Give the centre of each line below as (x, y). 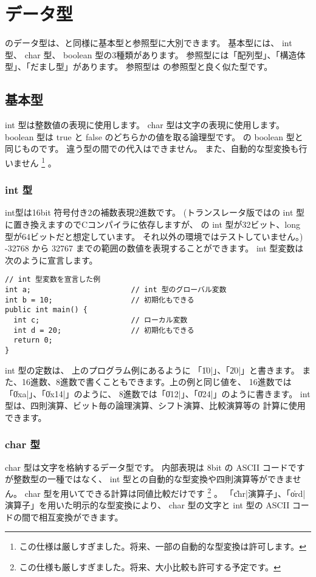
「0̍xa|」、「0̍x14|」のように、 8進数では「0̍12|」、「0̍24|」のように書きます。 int (158, 393)
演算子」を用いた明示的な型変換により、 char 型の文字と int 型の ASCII (147, 505)
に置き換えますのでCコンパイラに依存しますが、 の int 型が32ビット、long (153, 224)
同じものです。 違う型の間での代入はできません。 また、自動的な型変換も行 (156, 149)
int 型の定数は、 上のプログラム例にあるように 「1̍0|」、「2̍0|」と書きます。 (152, 370)
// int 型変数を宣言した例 (53, 280)
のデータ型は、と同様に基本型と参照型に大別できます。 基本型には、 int (149, 43)
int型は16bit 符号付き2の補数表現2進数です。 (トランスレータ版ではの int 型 (155, 212)
